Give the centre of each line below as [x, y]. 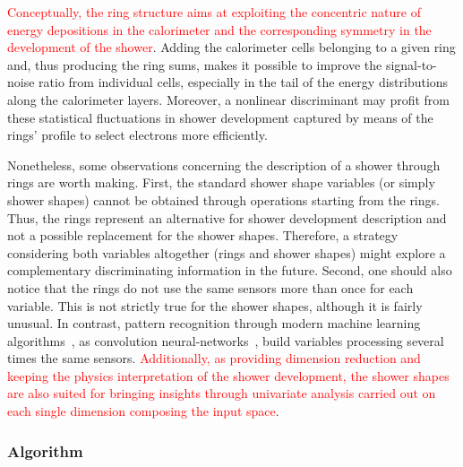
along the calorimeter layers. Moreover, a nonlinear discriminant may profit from [229, 99]
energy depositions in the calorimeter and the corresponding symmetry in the [219, 29]
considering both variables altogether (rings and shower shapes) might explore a [227, 252]
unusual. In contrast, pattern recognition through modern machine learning [214, 323]
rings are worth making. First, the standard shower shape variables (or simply [221, 182]
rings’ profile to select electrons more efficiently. [137, 135]
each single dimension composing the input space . [143, 411]
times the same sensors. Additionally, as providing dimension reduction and [214, 358]
